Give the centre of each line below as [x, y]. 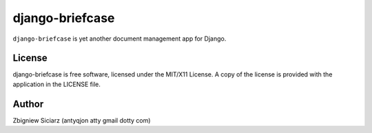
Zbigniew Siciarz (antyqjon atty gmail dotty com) [82, 120]
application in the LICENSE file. [57, 84]
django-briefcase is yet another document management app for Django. [120, 39]
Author [28, 104]
